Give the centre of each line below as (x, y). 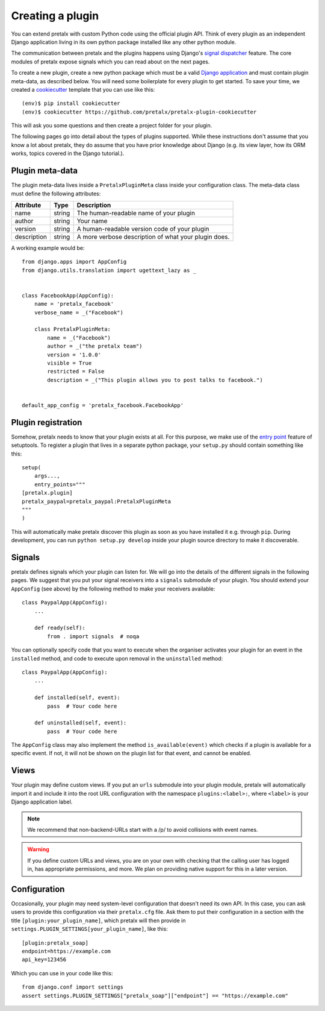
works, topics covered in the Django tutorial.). (68, 153)
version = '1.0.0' (74, 355)
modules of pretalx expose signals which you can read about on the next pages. (110, 62)
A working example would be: (48, 248)
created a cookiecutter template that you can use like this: (83, 89)
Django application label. (42, 802)
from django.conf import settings (73, 987)
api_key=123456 (44, 960)
